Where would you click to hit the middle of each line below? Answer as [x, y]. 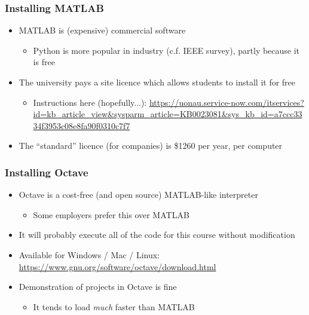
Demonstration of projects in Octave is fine [98, 287]
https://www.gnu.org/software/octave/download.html [117, 266]
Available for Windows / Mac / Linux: [89, 254]
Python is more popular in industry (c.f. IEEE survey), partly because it [166, 50]
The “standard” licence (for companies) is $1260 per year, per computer [151, 146]
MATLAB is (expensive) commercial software [102, 30]
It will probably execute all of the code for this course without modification [157, 235]
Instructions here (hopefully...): [90, 102]
